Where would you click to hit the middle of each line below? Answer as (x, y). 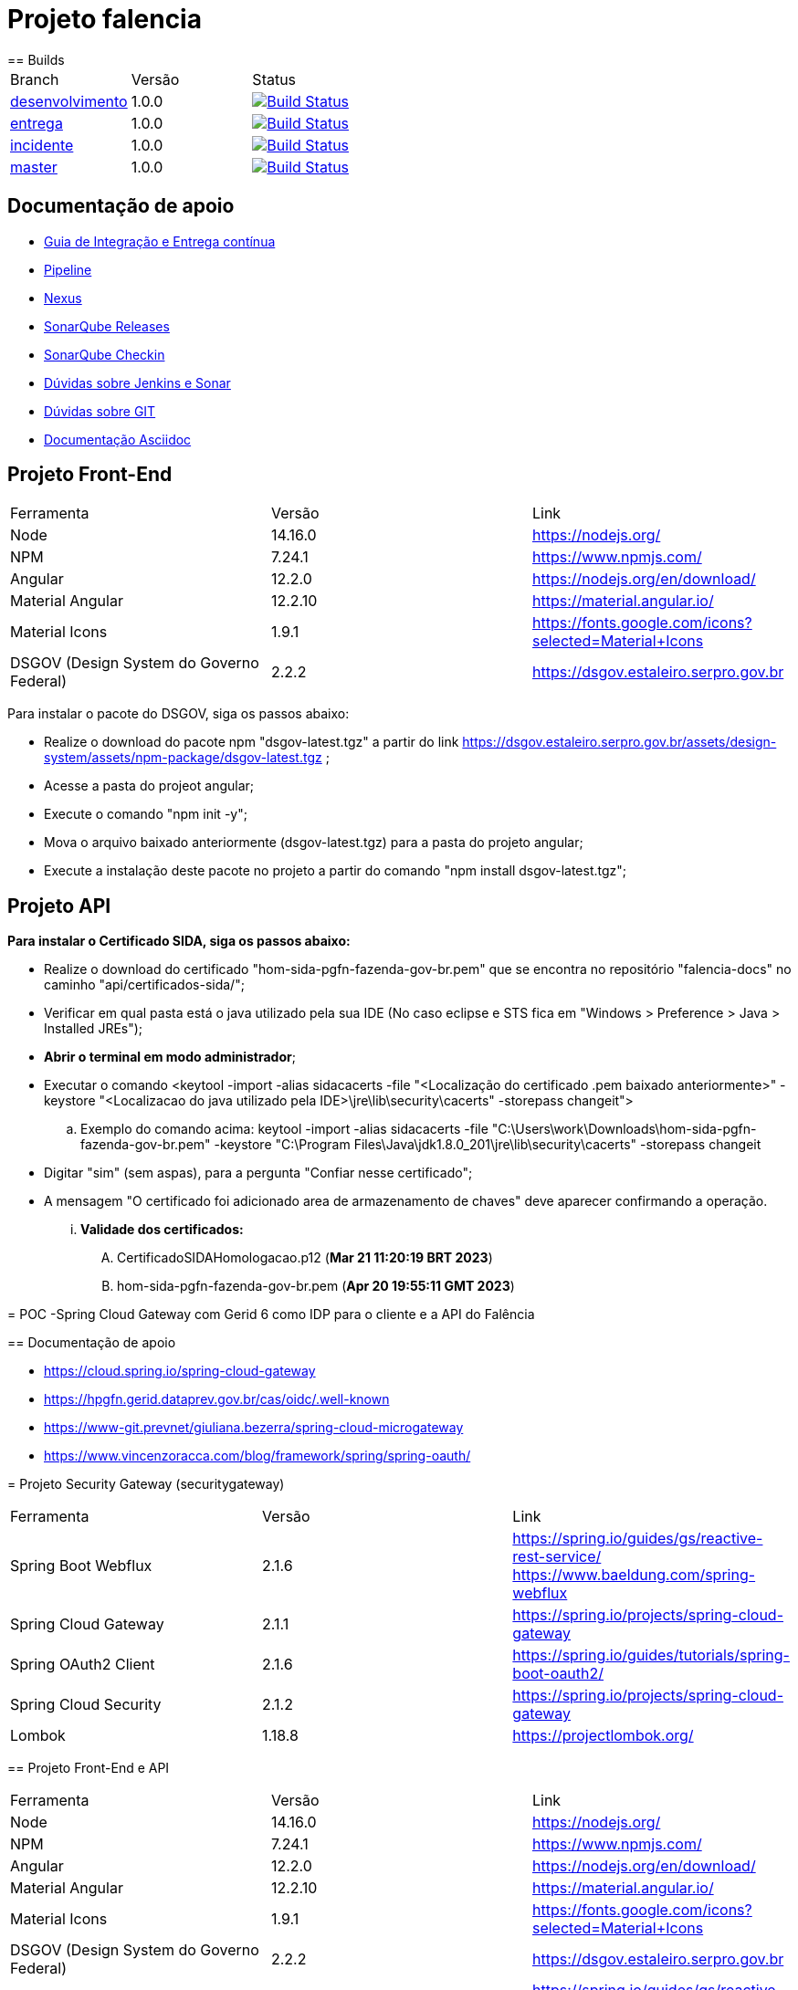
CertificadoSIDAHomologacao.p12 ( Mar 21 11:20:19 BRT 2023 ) (305, 1258)
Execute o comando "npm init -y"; (146, 814)
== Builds (36, 59)
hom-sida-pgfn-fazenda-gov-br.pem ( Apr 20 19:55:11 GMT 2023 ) (316, 1286)
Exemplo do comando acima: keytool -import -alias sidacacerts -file (284, 1129)
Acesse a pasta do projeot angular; (149, 786)
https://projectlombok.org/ (603, 1736)
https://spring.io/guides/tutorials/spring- (651, 1655)
